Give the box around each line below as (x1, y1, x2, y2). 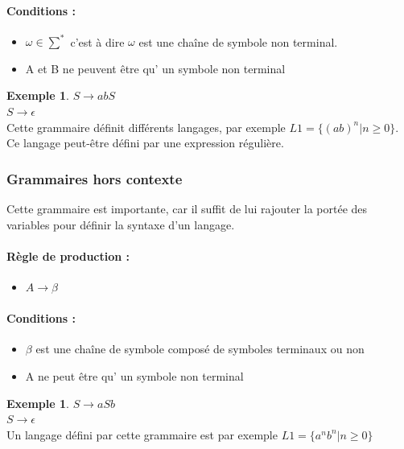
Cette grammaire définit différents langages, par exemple (6, 118, 286, 135)
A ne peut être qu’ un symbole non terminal (25, 368, 244, 385)
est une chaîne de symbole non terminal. (138, 33, 338, 50)
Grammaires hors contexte (6, 168, 183, 188)
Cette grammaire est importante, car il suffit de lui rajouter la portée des (6, 200, 368, 217)
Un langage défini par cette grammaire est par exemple (6, 426, 278, 443)
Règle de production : (6, 247, 130, 264)
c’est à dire (70, 33, 125, 50)
